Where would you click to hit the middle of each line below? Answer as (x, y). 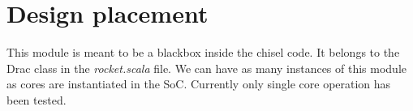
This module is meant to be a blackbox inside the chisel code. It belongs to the (203, 52)
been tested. (37, 99)
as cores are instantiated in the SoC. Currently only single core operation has (199, 84)
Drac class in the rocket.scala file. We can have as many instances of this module (207, 68)
